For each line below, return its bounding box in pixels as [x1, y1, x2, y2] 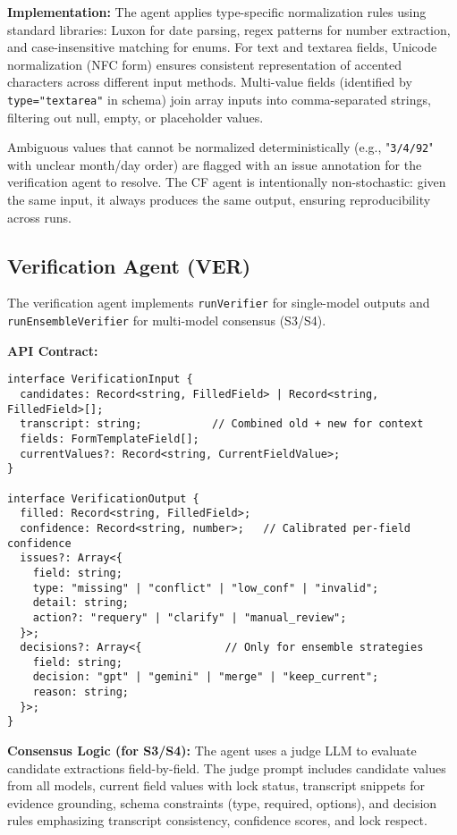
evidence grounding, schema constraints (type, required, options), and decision [7, 793, 437, 812]
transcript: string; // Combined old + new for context [20, 417, 424, 431]
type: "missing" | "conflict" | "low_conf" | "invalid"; [32, 581, 379, 595]
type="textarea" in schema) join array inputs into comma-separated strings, [7, 89, 431, 108]
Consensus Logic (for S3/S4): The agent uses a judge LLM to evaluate [7, 741, 417, 760]
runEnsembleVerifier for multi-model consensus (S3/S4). [7, 311, 326, 330]
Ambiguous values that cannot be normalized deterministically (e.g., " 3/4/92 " [7, 138, 434, 156]
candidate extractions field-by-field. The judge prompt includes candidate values [7, 758, 446, 777]
